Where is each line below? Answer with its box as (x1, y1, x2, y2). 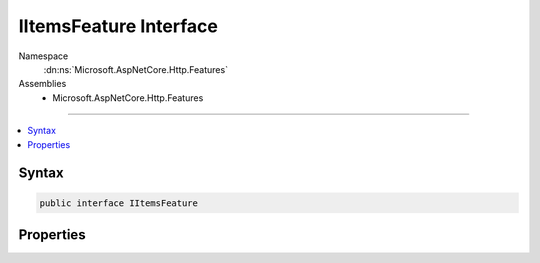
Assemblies (18, 78, 67, 90)
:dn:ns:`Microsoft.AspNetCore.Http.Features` (43, 63, 229, 75)
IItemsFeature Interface (18, 15, 219, 37)
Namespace (18, 50, 69, 62)
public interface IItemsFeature (39, 197, 199, 209)
